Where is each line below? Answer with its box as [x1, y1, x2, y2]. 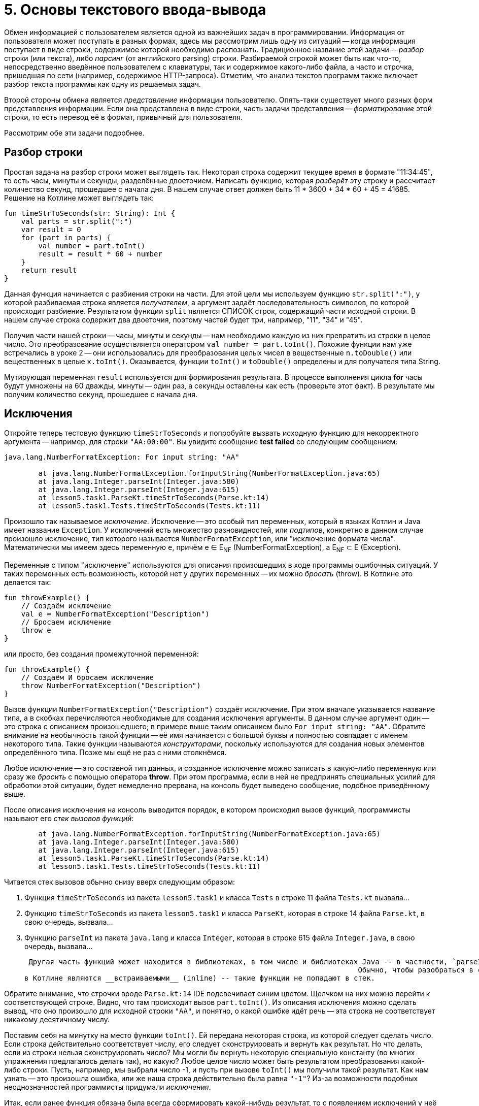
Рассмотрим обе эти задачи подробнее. [4, 128, 145, 137]
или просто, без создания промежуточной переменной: [4, 649, 199, 659]
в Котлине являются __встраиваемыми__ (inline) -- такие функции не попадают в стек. [24, 974, 375, 983]
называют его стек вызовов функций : [4, 814, 134, 823]
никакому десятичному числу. [4, 1015, 110, 1024]
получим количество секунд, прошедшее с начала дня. [4, 389, 197, 399]
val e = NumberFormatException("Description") [21, 610, 210, 619]
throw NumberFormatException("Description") [21, 681, 201, 690]
